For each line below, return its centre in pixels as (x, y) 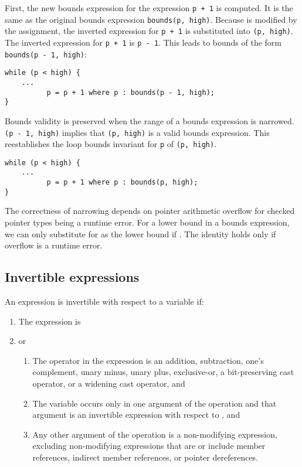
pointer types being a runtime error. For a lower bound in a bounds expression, (147, 222)
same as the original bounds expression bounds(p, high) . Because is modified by (151, 19)
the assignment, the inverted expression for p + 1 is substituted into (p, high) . (149, 31)
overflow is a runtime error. (54, 245)
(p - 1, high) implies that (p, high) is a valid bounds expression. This (137, 132)
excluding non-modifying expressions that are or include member (149, 446)
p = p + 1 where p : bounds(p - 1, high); (130, 92)
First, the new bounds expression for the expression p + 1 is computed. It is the (149, 8)
